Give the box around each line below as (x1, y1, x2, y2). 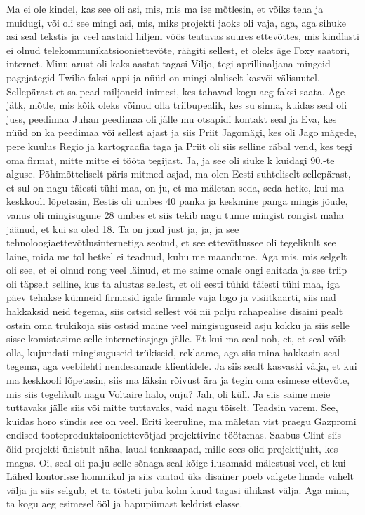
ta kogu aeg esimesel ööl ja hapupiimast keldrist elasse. (6, 496, 243, 511)
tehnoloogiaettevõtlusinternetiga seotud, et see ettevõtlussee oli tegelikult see (6, 235, 336, 250)
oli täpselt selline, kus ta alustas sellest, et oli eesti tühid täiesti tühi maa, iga (6, 276, 340, 290)
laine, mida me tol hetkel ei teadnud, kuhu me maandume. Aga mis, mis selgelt (6, 248, 347, 263)
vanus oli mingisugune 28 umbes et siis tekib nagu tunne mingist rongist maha (6, 207, 344, 222)
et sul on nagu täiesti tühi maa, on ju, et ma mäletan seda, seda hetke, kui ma (6, 180, 344, 194)
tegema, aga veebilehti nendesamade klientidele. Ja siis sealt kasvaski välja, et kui (6, 359, 357, 373)
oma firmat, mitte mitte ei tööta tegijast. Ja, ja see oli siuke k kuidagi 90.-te (6, 152, 335, 167)
